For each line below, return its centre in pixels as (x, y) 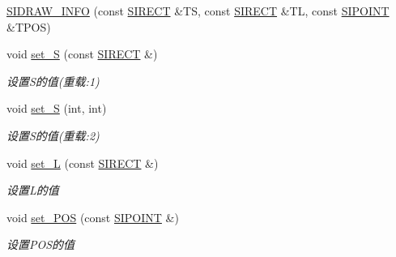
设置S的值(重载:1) (53, 81)
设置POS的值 (41, 244)
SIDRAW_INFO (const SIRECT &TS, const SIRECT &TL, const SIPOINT (198, 11)
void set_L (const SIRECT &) (83, 163)
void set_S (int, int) (57, 108)
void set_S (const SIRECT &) (82, 54)
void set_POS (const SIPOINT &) (93, 217)
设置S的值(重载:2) (53, 135)
